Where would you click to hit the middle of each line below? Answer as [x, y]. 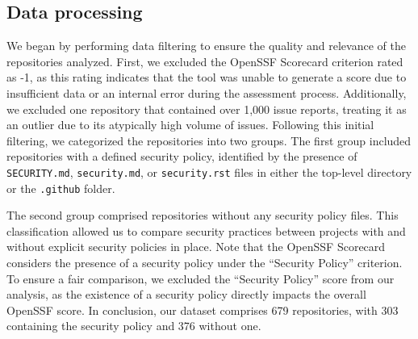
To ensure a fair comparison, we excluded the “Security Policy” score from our [201, 278]
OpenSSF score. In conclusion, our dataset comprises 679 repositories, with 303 [203, 310]
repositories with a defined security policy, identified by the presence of [182, 156]
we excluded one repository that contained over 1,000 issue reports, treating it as [207, 109]
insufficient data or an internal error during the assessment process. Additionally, [207, 92]
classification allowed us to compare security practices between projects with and [206, 230]
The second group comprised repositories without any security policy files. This [203, 215]
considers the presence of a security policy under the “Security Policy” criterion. [205, 263]
